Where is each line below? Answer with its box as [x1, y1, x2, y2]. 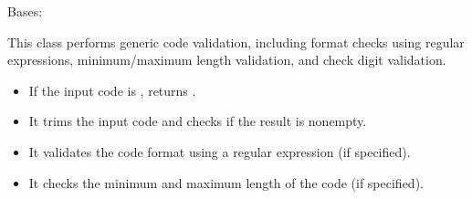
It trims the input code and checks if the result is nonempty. [28, 111, 367, 131]
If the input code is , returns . [28, 80, 196, 99]
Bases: [7, 2, 43, 20]
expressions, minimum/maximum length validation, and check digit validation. [7, 50, 446, 69]
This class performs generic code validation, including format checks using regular [7, 32, 465, 51]
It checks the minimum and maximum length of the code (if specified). [28, 173, 424, 192]
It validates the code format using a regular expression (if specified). [28, 141, 411, 161]
